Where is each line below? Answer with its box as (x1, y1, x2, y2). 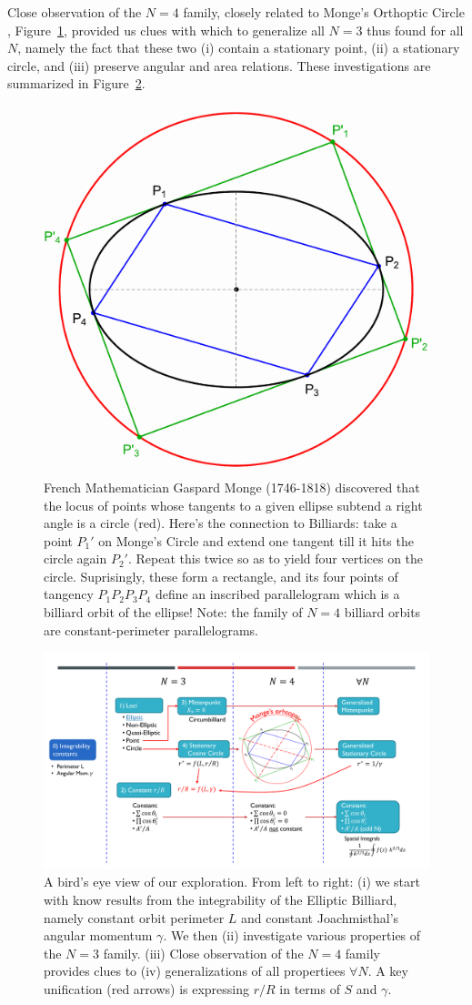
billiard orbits (344, 603, 421, 622)
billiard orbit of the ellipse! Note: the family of (44, 603, 303, 622)
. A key (367, 961, 408, 980)
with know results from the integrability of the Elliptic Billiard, (44, 889, 397, 909)
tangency (44, 584, 94, 604)
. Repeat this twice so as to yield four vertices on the (127, 549, 424, 568)
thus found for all (367, 20, 464, 39)
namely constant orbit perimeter (44, 908, 225, 927)
